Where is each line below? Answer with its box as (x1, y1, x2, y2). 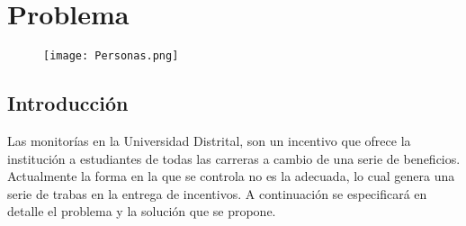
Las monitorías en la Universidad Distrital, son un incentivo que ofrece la (7, 131, 411, 149)
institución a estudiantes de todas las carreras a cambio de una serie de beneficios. (7, 149, 461, 167)
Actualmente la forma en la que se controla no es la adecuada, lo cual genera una (7, 167, 455, 185)
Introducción (7, 89, 129, 117)
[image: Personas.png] (43, 50, 179, 63)
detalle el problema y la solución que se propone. (7, 202, 276, 221)
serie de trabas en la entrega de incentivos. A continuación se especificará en (7, 184, 427, 203)
